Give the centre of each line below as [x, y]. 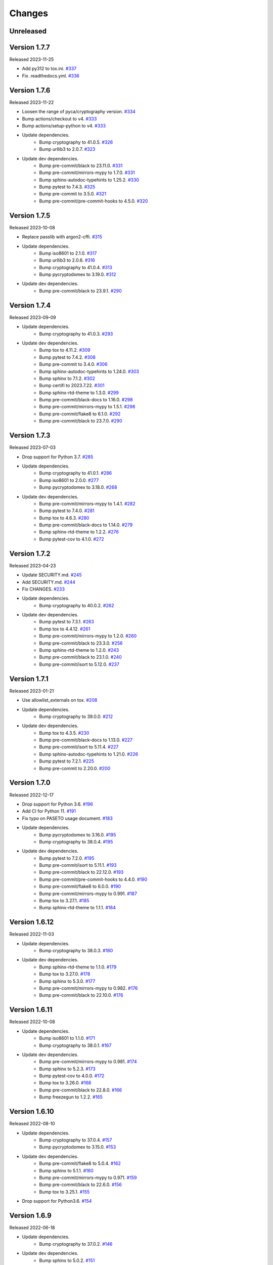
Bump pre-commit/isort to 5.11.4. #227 [79, 747]
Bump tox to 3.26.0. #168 [65, 1083]
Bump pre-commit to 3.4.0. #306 [74, 364]
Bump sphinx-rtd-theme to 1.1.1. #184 [77, 908]
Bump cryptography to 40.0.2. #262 [77, 605]
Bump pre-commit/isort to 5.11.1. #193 [78, 865]
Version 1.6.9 [30, 1215]
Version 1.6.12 [32, 922]
